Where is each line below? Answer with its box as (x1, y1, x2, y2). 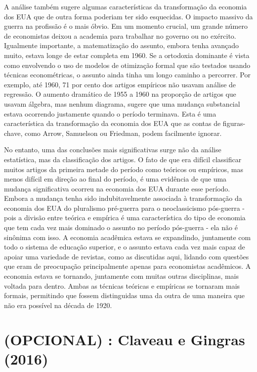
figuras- (222, 118, 246, 128)
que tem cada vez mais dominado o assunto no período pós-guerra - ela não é (4, 222, 238, 233)
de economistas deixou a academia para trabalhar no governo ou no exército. (4, 30, 236, 41)
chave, (4, 127, 23, 138)
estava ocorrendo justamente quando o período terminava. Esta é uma (4, 108, 216, 119)
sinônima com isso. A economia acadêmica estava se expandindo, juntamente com (4, 232, 251, 242)
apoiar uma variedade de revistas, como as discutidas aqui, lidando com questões (4, 251, 249, 261)
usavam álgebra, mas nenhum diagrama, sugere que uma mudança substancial (4, 98, 240, 109)
